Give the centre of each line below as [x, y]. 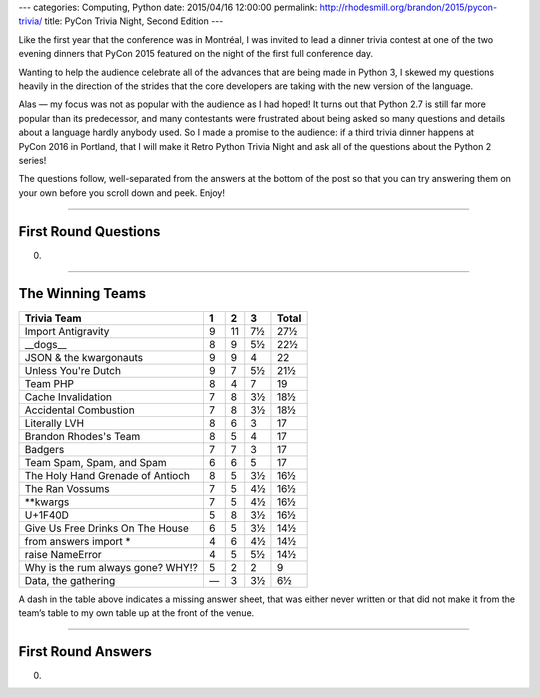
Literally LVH [54, 423]
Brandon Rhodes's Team [82, 436]
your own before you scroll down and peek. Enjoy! [121, 192]
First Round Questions [89, 231]
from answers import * [77, 541]
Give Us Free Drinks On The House [107, 528]
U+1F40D [47, 515]
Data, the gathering [70, 580]
